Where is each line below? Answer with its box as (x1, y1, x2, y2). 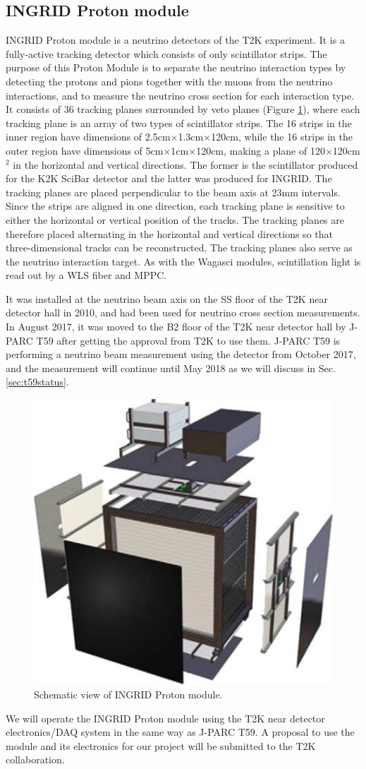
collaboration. (6, 752, 65, 767)
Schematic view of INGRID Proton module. (34, 686, 223, 701)
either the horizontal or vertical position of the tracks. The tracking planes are (6, 212, 345, 227)
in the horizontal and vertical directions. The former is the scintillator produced (13, 157, 358, 172)
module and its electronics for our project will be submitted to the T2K (6, 738, 316, 753)
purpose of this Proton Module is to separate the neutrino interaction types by (6, 60, 346, 75)
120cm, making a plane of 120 (196, 143, 325, 157)
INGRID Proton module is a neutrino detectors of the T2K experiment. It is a (6, 32, 345, 47)
